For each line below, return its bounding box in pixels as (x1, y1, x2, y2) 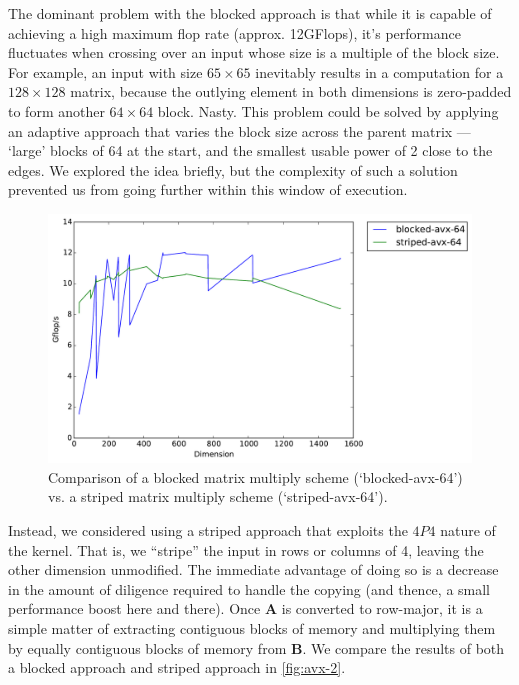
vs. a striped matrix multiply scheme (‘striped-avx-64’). (48, 486, 388, 507)
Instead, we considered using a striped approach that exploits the (8, 519, 408, 540)
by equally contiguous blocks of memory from (8, 637, 287, 658)
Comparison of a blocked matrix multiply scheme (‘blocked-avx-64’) (48, 466, 463, 487)
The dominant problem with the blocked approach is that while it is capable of (8, 3, 492, 23)
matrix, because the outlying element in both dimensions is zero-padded (70, 81, 512, 102)
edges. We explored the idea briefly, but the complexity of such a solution (8, 159, 458, 180)
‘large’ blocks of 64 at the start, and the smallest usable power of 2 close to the (8, 140, 493, 161)
